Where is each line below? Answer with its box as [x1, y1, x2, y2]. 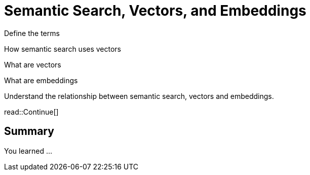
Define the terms [4, 28, 60, 38]
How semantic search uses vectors [4, 44, 122, 53]
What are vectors [4, 60, 61, 69]
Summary [4, 125, 54, 138]
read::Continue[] [4, 107, 59, 116]
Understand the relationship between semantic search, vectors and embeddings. [4, 91, 274, 100]
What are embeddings [4, 76, 78, 85]
